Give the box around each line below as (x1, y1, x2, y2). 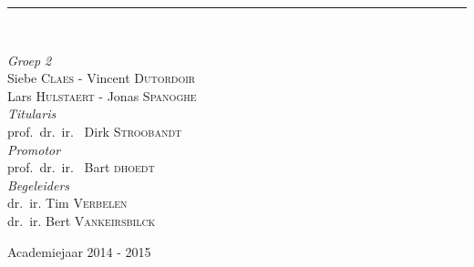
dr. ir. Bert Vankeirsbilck (7, 211, 156, 230)
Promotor (7, 139, 61, 159)
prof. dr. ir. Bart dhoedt (7, 158, 155, 177)
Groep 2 (7, 50, 52, 69)
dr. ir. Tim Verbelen (7, 193, 128, 212)
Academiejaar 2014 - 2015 (7, 241, 151, 261)
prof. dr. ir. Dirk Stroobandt (7, 121, 182, 140)
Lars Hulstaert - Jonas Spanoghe (7, 86, 197, 105)
